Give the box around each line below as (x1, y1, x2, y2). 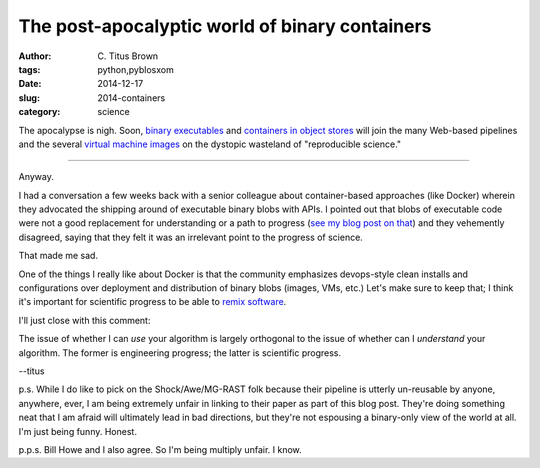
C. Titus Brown (97, 50, 159, 62)
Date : (18, 78, 42, 90)
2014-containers (97, 91, 166, 104)
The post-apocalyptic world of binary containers (18, 15, 432, 37)
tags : (18, 63, 41, 75)
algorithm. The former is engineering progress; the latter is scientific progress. (18, 346, 342, 359)
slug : (18, 91, 40, 104)
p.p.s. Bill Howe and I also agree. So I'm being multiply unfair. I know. (18, 443, 302, 455)
